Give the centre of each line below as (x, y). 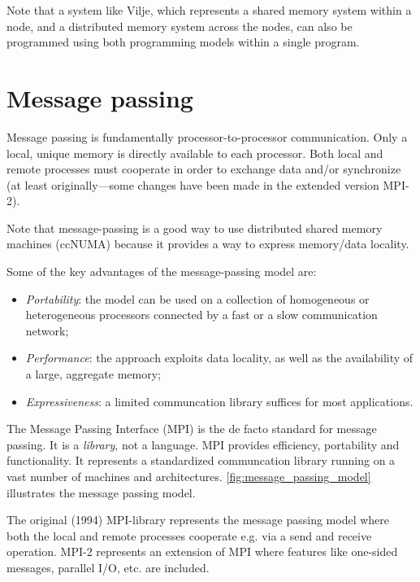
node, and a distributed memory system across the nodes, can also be (180, 26)
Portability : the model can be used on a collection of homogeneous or (197, 298)
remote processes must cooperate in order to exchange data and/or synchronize (204, 169)
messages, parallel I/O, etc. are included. (108, 567)
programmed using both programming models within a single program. (183, 42)
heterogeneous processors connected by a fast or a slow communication (201, 315)
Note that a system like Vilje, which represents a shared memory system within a (209, 10)
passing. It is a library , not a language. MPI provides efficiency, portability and (203, 444)
